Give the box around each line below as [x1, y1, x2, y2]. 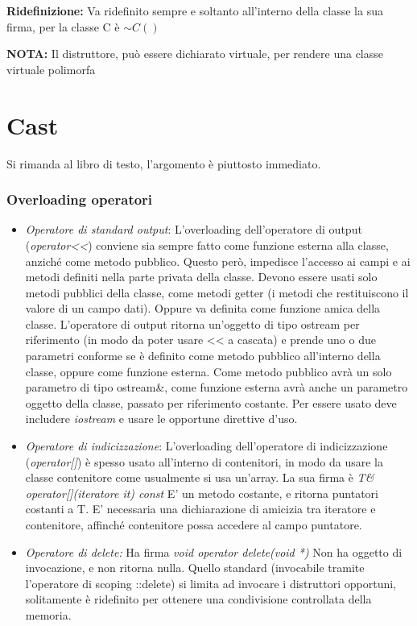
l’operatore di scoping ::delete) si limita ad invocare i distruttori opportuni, [25, 574, 396, 591]
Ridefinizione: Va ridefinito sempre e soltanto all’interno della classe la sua [6, 2, 383, 19]
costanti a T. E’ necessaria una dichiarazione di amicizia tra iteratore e [25, 500, 376, 517]
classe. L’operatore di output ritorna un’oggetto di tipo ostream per [25, 315, 360, 332]
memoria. [25, 606, 72, 623]
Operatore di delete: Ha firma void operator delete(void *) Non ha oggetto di [25, 543, 403, 560]
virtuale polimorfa [6, 60, 96, 77]
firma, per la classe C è [6, 18, 120, 35]
